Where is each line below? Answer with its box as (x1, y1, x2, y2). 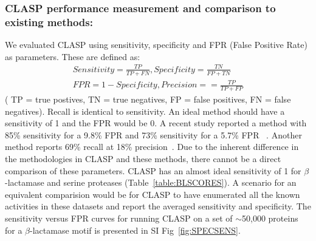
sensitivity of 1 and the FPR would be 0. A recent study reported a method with (5, 117, 307, 129)
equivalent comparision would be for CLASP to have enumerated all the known (5, 188, 300, 200)
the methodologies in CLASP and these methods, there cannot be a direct (5, 152, 281, 165)
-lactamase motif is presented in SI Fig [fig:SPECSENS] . (30, 223, 241, 236)
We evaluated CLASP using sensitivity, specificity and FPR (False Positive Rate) (5, 38, 307, 51)
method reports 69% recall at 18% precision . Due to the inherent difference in (5, 140, 299, 153)
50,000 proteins (242, 212, 298, 225)
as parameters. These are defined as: (5, 50, 140, 63)
